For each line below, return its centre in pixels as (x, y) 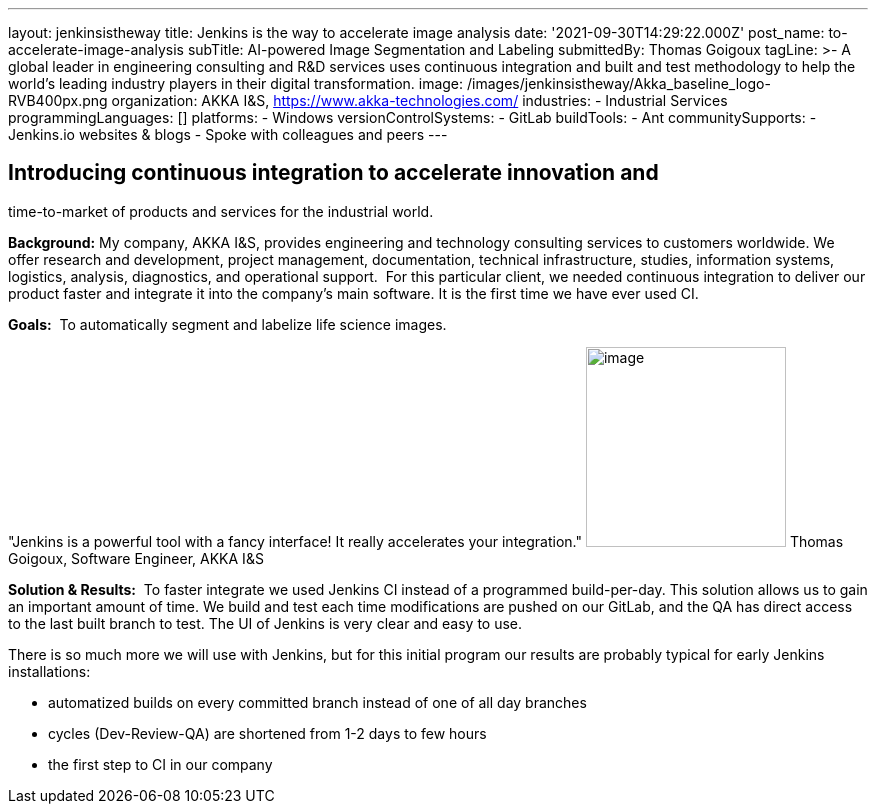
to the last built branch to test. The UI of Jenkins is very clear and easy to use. (265, 623)
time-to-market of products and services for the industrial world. (221, 211)
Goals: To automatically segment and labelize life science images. (227, 324)
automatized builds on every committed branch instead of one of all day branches (317, 702)
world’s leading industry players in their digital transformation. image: (236, 83)
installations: (49, 671)
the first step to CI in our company (160, 764)
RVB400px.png (58, 100)
